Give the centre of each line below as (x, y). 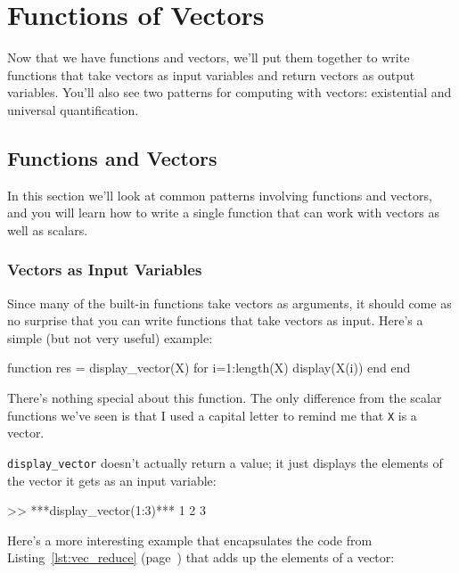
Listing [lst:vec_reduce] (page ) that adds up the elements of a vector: (201, 557)
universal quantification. (73, 109)
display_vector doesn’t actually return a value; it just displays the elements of (225, 462)
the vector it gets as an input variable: (112, 480)
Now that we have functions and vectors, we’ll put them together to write (209, 57)
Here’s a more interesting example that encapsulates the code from (190, 540)
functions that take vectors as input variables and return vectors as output (211, 74)
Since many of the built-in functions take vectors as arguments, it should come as (229, 303)
